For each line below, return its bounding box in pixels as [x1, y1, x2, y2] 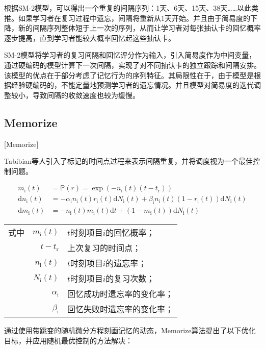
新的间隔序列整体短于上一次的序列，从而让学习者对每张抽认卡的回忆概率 [18, 22, 261, 33]
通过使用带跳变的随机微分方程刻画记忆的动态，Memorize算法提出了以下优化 [4, 325, 256, 336]
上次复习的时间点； [67, 242, 141, 254]
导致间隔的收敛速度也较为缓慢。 [32, 89, 140, 100]
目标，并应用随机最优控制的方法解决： [4, 335, 132, 345]
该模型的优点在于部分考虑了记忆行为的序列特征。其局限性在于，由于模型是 [4, 69, 254, 80]
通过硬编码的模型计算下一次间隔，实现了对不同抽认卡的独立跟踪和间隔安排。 [4, 59, 261, 70]
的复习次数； [105, 272, 155, 285]
